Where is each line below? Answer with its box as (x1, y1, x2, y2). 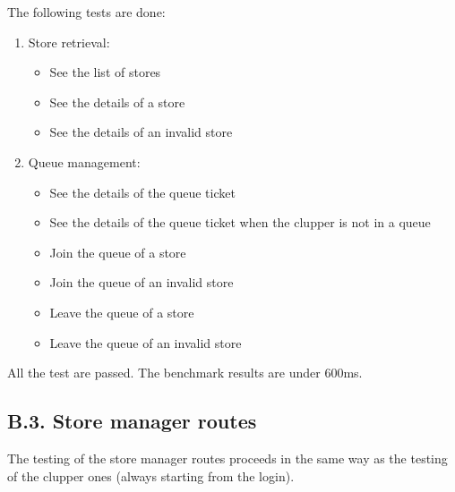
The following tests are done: (7, 3, 166, 21)
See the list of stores (49, 63, 161, 81)
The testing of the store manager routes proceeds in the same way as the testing (7, 448, 448, 467)
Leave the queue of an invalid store (49, 333, 242, 352)
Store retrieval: (28, 32, 110, 51)
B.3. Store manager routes (7, 407, 257, 435)
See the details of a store (49, 92, 185, 111)
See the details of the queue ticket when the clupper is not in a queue (49, 213, 431, 232)
